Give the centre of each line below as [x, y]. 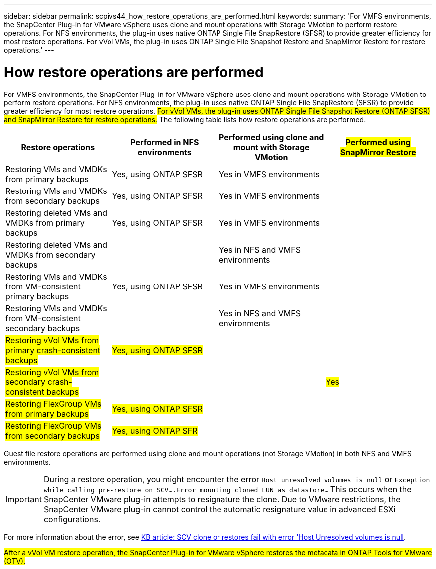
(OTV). [15, 561]
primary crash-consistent [53, 350]
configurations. [72, 519]
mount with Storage [271, 147]
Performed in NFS [165, 142]
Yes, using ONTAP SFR [155, 430]
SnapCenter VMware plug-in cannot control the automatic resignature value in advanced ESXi [219, 509]
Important [24, 499]
